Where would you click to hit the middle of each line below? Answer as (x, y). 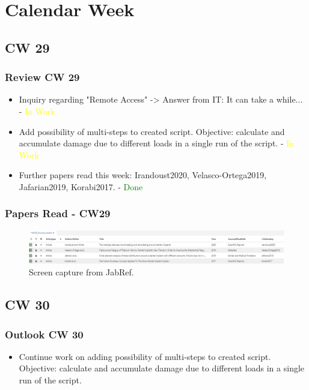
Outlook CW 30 (44, 334)
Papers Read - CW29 (58, 213)
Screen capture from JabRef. (81, 272)
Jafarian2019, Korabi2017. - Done (81, 186)
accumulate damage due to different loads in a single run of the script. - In (157, 143)
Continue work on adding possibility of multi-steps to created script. (145, 356)
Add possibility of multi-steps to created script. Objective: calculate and (152, 131)
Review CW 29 (42, 77)
